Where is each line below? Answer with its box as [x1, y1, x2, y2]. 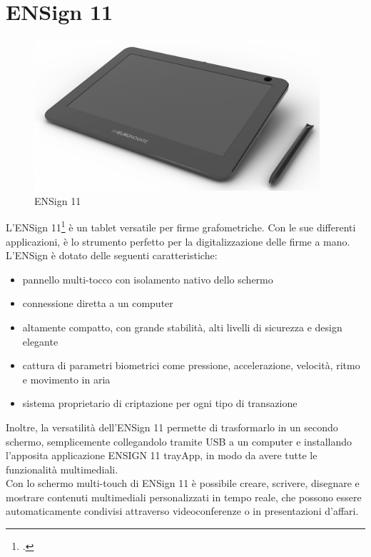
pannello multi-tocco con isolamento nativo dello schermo [22, 271, 273, 286]
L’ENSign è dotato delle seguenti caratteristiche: [6, 248, 218, 263]
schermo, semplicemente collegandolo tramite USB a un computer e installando [6, 433, 352, 448]
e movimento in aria [22, 371, 111, 386]
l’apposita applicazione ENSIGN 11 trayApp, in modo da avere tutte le [6, 448, 317, 463]
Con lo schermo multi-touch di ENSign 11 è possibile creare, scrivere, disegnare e [6, 476, 360, 491]
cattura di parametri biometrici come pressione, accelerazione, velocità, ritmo [22, 358, 360, 373]
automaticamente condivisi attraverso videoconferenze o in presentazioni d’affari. [6, 503, 359, 518]
